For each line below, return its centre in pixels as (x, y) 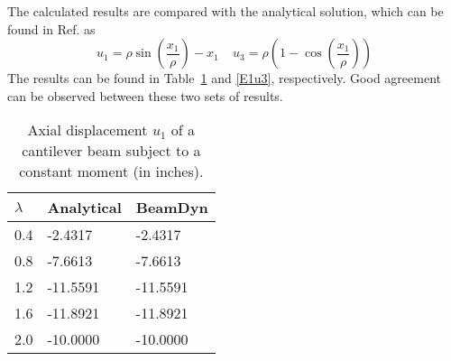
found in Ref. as (51, 28)
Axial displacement (87, 130)
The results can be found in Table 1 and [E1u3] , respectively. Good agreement (224, 78)
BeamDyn (172, 208)
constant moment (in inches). (111, 171)
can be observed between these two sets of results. (145, 95)
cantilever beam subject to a (111, 151)
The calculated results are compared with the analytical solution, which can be (225, 11)
